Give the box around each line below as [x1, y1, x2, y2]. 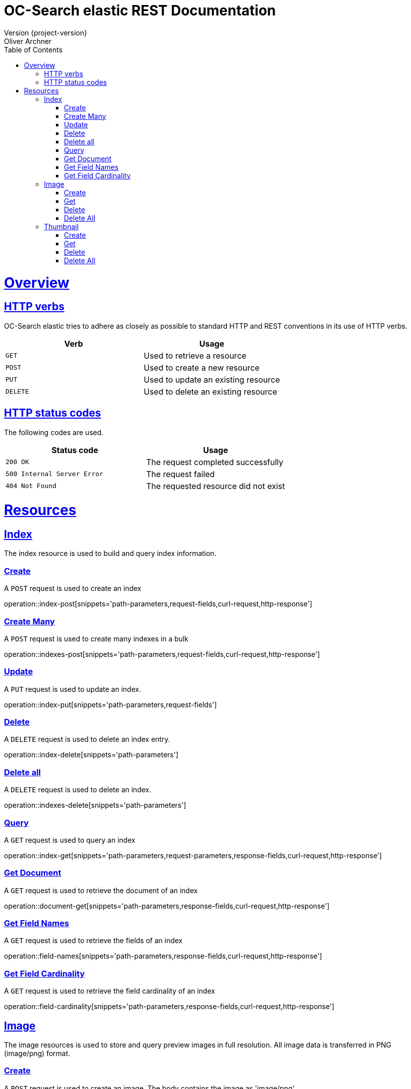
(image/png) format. [4, 1049, 70, 1058]
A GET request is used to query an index [4, 835, 135, 844]
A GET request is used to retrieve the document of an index [4, 886, 198, 895]
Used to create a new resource [143, 362, 260, 373]
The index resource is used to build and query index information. [4, 549, 217, 558]
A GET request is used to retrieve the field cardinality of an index [4, 987, 215, 996]
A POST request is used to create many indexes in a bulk [4, 634, 189, 643]
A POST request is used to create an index [4, 584, 141, 593]
